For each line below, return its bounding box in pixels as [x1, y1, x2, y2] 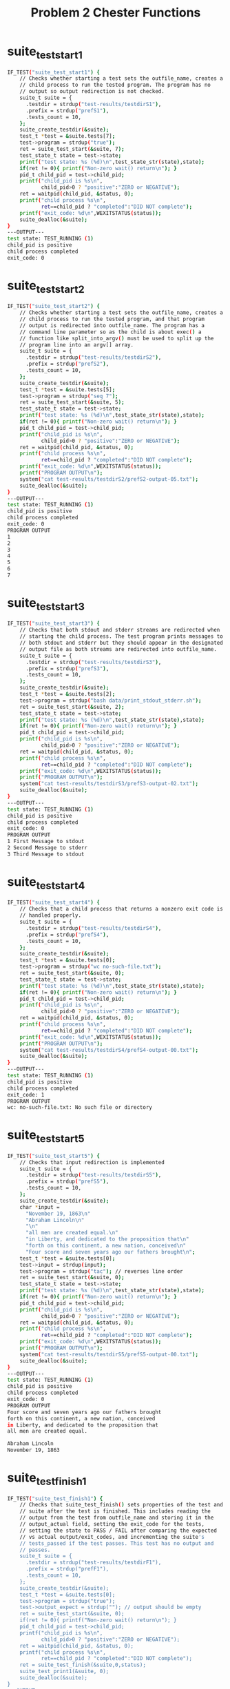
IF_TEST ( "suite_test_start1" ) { [7, 69, 100, 76]
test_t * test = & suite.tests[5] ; [19, 386, 116, 393]
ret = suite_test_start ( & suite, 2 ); [19, 703, 125, 710]
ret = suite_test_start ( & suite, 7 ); [19, 146, 125, 153]
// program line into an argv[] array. [19, 341, 134, 349]
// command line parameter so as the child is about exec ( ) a [19, 329, 202, 335]
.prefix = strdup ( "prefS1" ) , [25, 107, 109, 114]
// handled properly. [19, 912, 81, 919]
